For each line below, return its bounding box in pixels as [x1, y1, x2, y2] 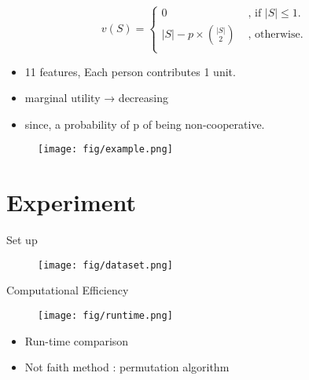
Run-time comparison [24, 332, 129, 349]
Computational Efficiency [6, 282, 129, 298]
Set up [6, 232, 38, 248]
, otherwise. [248, 29, 303, 41]
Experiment [6, 186, 137, 218]
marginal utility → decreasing [24, 90, 168, 106]
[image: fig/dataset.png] [38, 259, 173, 271]
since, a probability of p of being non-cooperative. [24, 115, 265, 132]
